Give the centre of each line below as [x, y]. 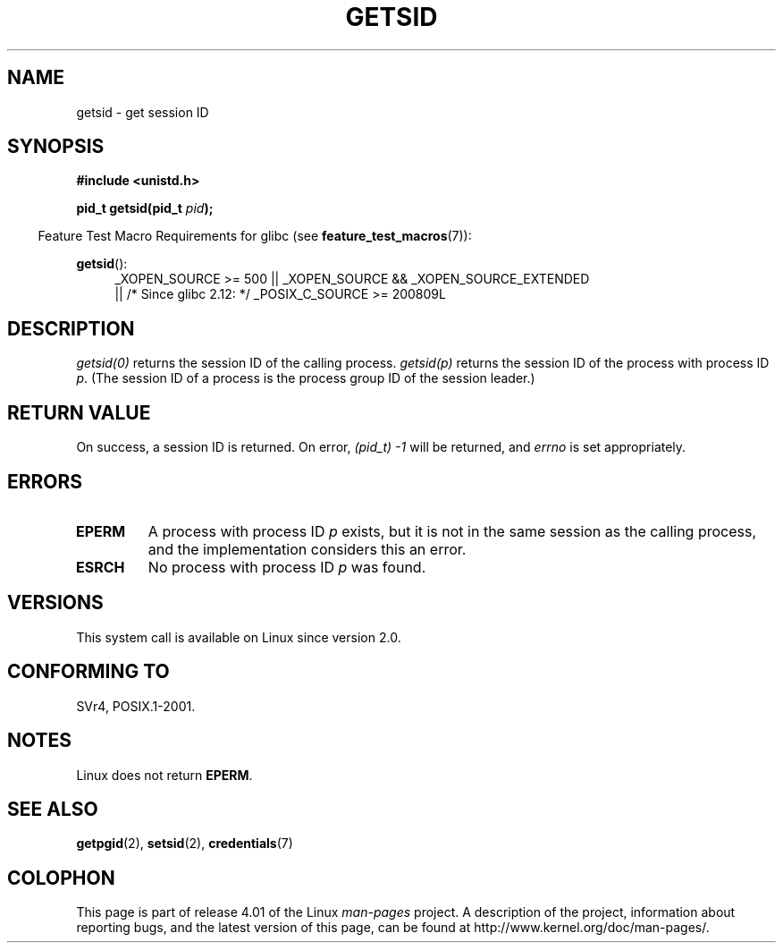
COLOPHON [61, 878]
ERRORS [45, 481]
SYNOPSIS [56, 147]
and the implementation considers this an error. [307, 549]
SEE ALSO [53, 809]
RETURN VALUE [79, 412]
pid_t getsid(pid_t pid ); [145, 208]
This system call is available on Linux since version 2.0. [239, 637]
